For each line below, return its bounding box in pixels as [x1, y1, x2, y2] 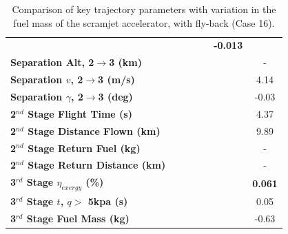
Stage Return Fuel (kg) [28, 140, 141, 155]
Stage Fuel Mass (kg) [26, 211, 130, 226]
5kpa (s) [88, 194, 128, 209]
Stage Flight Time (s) [28, 106, 132, 120]
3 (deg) [98, 89, 133, 103]
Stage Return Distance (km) [28, 158, 166, 172]
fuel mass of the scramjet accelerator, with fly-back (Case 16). [13, 15, 275, 30]
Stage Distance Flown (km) [28, 123, 161, 138]
